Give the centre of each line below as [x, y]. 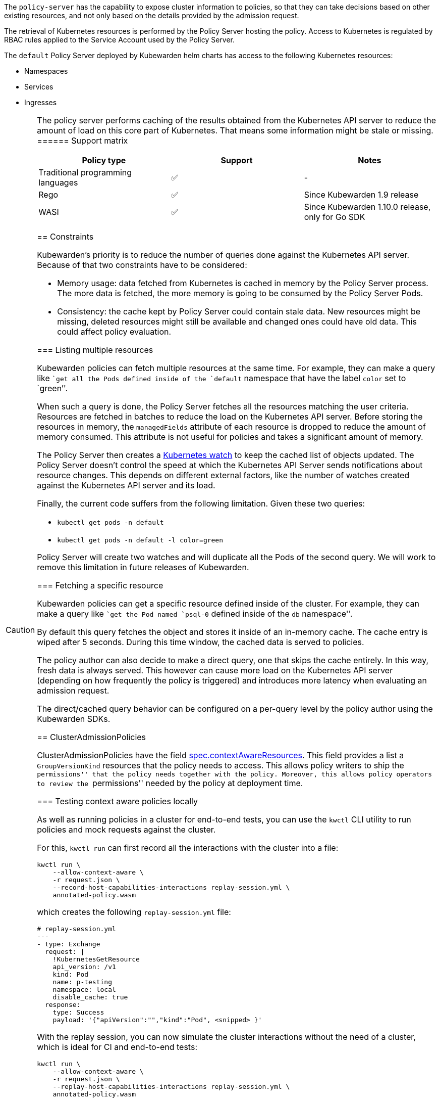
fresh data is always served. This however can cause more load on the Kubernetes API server [215, 670]
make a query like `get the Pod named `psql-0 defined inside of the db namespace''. [195, 614]
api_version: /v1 [84, 967]
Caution [20, 630]
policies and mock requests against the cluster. [126, 830]
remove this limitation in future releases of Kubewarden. [143, 567]
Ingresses [41, 102]
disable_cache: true [90, 997]
